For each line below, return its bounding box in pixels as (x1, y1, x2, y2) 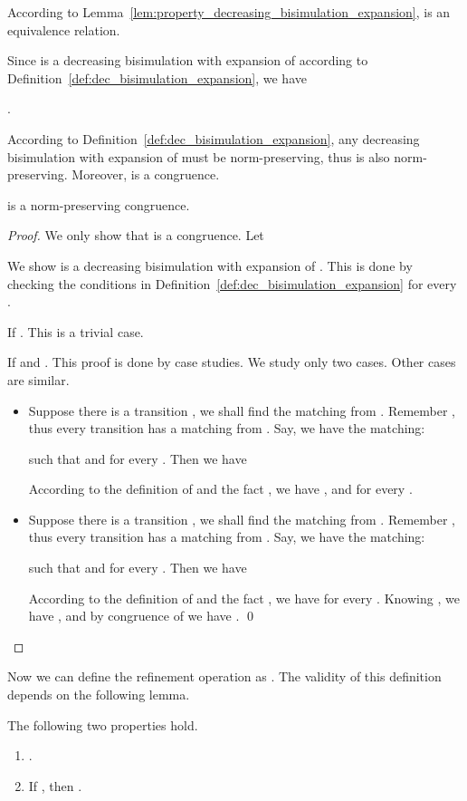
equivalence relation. (7, 20, 120, 39)
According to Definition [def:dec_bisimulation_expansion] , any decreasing (7, 129, 420, 148)
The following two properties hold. (7, 715, 198, 734)
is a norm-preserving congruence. (7, 195, 190, 214)
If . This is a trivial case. (7, 322, 144, 341)
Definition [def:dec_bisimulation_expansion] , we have (7, 68, 307, 87)
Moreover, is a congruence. (71, 165, 220, 184)
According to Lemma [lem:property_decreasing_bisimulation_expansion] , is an (7, 3, 451, 21)
